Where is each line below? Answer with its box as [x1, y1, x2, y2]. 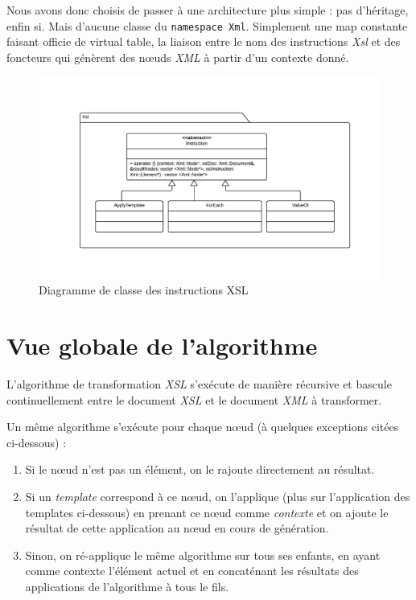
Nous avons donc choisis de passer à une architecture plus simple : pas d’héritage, [6, 2, 409, 18]
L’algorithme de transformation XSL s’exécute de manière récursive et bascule [6, 376, 392, 392]
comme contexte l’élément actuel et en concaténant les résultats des [25, 562, 359, 579]
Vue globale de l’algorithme [6, 329, 318, 362]
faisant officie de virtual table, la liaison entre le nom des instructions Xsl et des [6, 33, 401, 50]
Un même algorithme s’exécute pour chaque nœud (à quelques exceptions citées [6, 418, 399, 435]
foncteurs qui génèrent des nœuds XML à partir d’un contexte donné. [6, 48, 349, 65]
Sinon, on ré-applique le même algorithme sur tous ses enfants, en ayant [25, 546, 381, 563]
